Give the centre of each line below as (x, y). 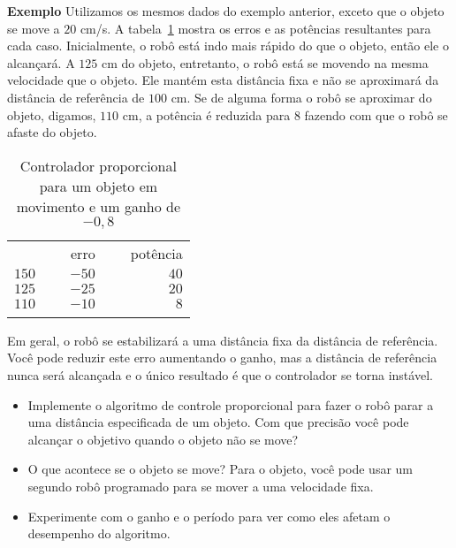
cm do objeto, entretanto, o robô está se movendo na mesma (265, 62)
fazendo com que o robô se (376, 114)
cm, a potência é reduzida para (206, 114)
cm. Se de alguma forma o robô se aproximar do (301, 97)
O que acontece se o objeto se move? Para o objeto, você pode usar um (220, 469)
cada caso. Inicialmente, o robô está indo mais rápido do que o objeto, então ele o (228, 46)
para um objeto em (99, 186)
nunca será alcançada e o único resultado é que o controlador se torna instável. (220, 374)
